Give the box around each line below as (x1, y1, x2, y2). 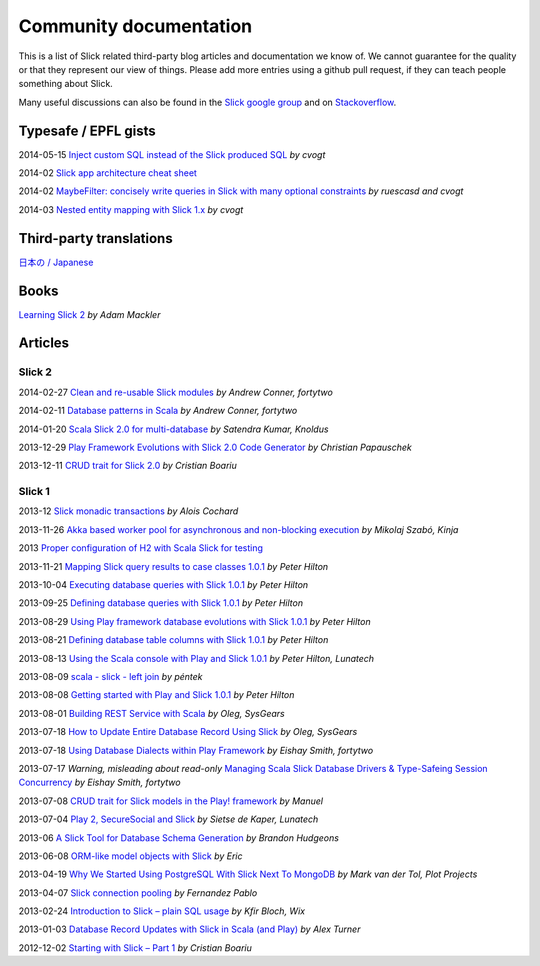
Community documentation (18, 15, 253, 37)
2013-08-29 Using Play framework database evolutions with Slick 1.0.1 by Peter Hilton (18, 615, 371, 627)
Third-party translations (18, 230, 174, 247)
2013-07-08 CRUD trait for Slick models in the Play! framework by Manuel (18, 795, 324, 807)
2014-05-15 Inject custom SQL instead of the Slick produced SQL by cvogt (18, 148, 326, 160)
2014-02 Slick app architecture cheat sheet (18, 167, 197, 179)
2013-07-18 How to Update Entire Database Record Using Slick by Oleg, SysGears (18, 726, 358, 738)
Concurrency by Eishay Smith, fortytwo (18, 776, 181, 789)
